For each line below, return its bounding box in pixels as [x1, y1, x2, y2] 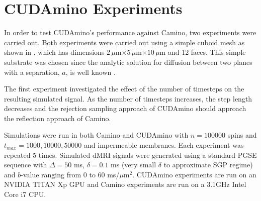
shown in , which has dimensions [4, 47, 105, 57]
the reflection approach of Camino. [4, 113, 111, 123]
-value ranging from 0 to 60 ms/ [21, 169, 120, 179]
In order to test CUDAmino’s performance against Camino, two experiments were [4, 27, 256, 38]
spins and [227, 130, 257, 140]
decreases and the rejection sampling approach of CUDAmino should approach [4, 103, 246, 114]
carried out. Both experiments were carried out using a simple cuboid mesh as [4, 37, 245, 47]
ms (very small [111, 159, 156, 170]
